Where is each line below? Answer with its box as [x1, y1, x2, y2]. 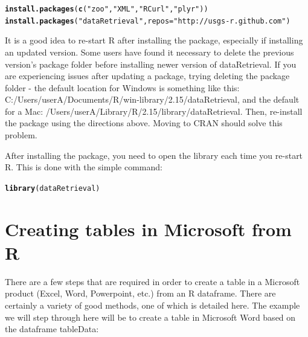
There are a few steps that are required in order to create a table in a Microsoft [5, 275, 300, 287]
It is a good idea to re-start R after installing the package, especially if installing [5, 34, 303, 47]
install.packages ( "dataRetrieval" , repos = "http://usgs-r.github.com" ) [5, 16, 290, 25]
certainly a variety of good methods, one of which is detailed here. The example [5, 299, 300, 311]
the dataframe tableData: [5, 323, 99, 335]
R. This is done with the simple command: [5, 161, 162, 173]
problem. [5, 129, 37, 141]
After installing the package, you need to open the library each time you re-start [5, 149, 303, 161]
